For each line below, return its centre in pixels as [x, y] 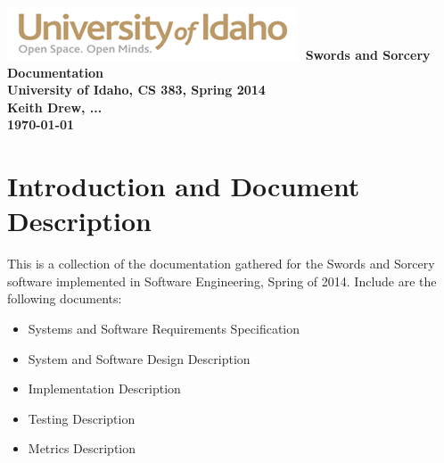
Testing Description [82, 418]
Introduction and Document [184, 186]
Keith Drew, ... [55, 107]
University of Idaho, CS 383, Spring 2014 [136, 90]
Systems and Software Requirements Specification [164, 329]
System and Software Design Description [139, 358]
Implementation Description [104, 389]
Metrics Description [82, 448]
